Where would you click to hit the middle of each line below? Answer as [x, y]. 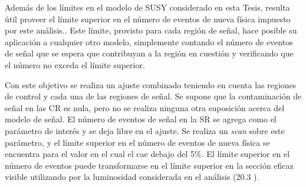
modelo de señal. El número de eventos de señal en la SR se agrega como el [141, 119]
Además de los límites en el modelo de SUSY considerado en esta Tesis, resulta [147, 7]
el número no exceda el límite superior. [75, 64]
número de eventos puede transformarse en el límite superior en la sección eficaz [149, 165]
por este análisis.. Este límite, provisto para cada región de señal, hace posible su [151, 30]
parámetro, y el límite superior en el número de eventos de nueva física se [137, 142]
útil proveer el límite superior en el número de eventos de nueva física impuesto [148, 19]
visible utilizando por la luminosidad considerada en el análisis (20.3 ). [132, 177]
